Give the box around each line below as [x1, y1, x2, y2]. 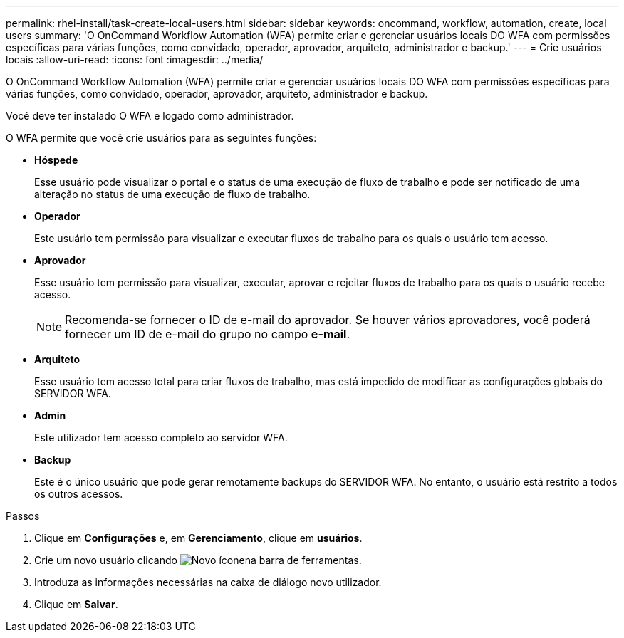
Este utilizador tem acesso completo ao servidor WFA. [34, 432, 288, 444]
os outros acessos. [34, 488, 123, 500]
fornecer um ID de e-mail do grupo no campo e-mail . [65, 327, 350, 341]
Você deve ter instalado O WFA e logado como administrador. [6, 110, 294, 122]
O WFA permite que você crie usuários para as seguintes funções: [6, 132, 317, 144]
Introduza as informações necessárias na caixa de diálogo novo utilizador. [34, 576, 382, 588]
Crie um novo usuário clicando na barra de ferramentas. [34, 554, 362, 566]
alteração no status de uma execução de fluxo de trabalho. [34, 188, 311, 200]
